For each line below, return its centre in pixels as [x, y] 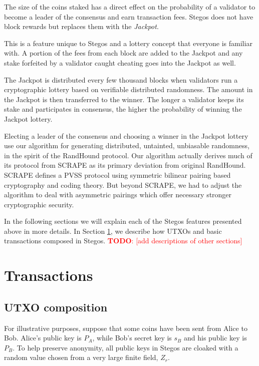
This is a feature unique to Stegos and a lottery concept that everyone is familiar [128, 43]
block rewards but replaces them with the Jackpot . [81, 26]
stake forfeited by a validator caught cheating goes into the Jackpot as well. [120, 62]
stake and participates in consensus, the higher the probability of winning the [123, 109]
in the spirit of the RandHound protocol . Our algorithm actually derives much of [128, 155]
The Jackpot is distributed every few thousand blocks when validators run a [121, 79]
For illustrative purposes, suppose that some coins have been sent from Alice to [126, 328]
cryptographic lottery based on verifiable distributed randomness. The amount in [128, 89]
